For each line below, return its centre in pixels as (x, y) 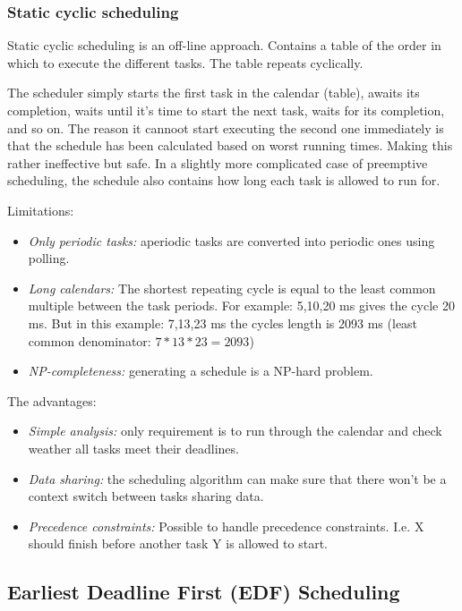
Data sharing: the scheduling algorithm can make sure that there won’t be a (237, 478)
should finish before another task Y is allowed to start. (178, 543)
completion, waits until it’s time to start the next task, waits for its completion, (226, 110)
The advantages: (52, 400)
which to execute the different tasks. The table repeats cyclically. (185, 62)
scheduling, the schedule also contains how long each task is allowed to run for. (224, 180)
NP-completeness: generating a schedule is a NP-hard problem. (201, 371)
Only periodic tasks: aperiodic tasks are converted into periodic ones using (231, 240)
